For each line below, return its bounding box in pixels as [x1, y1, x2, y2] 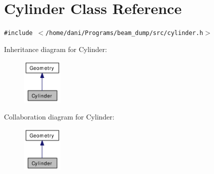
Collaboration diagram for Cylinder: [4, 111, 114, 121]
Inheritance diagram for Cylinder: [4, 43, 107, 54]
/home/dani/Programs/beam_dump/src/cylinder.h [45, 29, 203, 37]
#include [4, 29, 33, 37]
